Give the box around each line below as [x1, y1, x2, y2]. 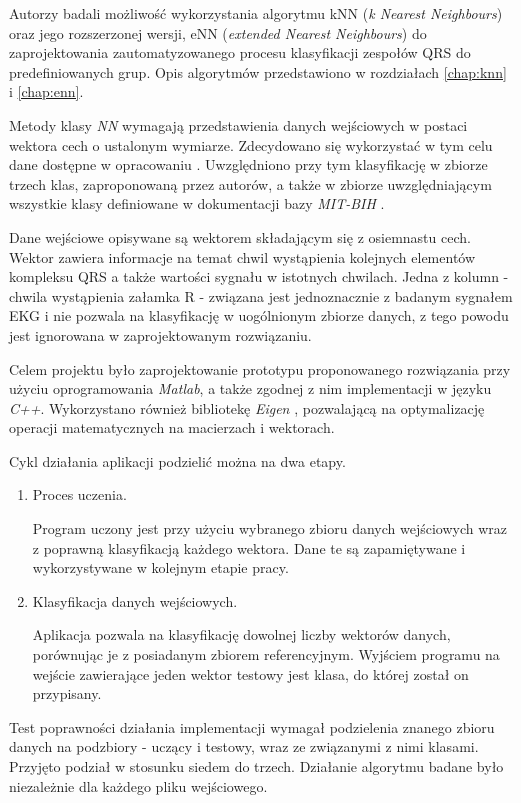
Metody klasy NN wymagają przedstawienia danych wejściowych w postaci [9, 114, 468, 135]
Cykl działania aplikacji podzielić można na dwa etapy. [9, 450, 346, 471]
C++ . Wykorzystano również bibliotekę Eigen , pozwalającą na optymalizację [9, 397, 485, 418]
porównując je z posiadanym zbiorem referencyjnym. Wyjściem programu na [32, 644, 500, 665]
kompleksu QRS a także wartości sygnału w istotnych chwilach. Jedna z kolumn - [9, 266, 509, 287]
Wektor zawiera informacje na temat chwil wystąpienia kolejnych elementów [9, 246, 476, 267]
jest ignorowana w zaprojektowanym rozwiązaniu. [9, 324, 312, 345]
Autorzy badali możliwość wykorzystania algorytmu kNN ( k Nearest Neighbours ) [9, 3, 503, 23]
